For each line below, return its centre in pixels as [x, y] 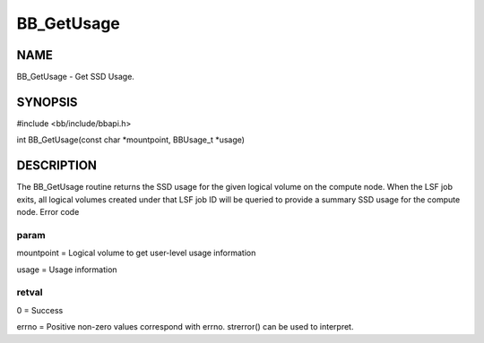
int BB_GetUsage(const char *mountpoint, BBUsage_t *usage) [131, 140]
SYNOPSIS [47, 102]
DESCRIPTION [57, 166]
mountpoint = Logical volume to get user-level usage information [136, 253]
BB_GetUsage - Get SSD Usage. [75, 77]
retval [30, 293]
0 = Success [40, 310]
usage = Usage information [67, 270]
